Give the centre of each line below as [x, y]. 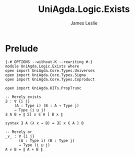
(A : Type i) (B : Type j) [46, 140]
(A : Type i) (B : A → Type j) [47, 105]
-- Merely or [19, 132]
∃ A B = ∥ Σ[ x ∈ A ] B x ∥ [34, 114]
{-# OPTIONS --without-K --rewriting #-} [49, 62]
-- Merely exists [23, 97]
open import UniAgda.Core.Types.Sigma [45, 75]
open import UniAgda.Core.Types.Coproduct [50, 79]
